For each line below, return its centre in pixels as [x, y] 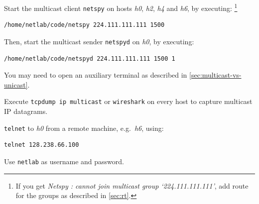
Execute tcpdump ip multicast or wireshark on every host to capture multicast [128, 101]
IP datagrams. [26, 111]
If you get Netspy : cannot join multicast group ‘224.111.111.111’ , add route [132, 185]
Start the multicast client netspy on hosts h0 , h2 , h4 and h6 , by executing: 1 [121, 7]
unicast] [16, 84]
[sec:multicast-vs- [215, 75]
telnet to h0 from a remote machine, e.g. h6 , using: [84, 128]
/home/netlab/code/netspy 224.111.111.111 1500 [84, 25]
